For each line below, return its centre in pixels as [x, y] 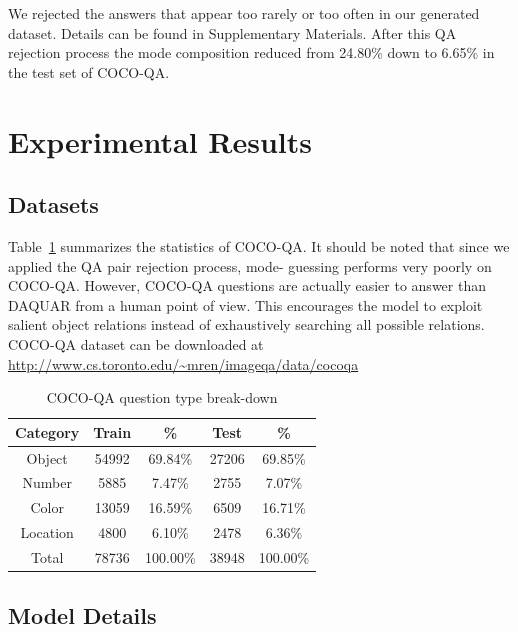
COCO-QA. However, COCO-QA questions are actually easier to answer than [247, 285]
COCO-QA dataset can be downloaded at [136, 343]
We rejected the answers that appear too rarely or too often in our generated [244, 13]
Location [47, 532]
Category [47, 431]
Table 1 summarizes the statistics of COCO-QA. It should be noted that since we [259, 245]
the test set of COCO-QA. [89, 71]
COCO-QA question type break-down [162, 397]
